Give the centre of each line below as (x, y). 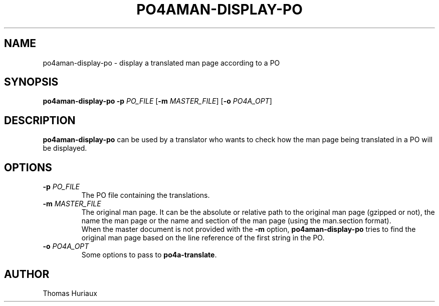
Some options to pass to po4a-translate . (149, 255)
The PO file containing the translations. (146, 195)
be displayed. (65, 148)
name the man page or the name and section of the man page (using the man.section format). (236, 221)
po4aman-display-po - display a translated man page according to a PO (161, 63)
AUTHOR (27, 274)
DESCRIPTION (40, 120)
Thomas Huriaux (70, 293)
